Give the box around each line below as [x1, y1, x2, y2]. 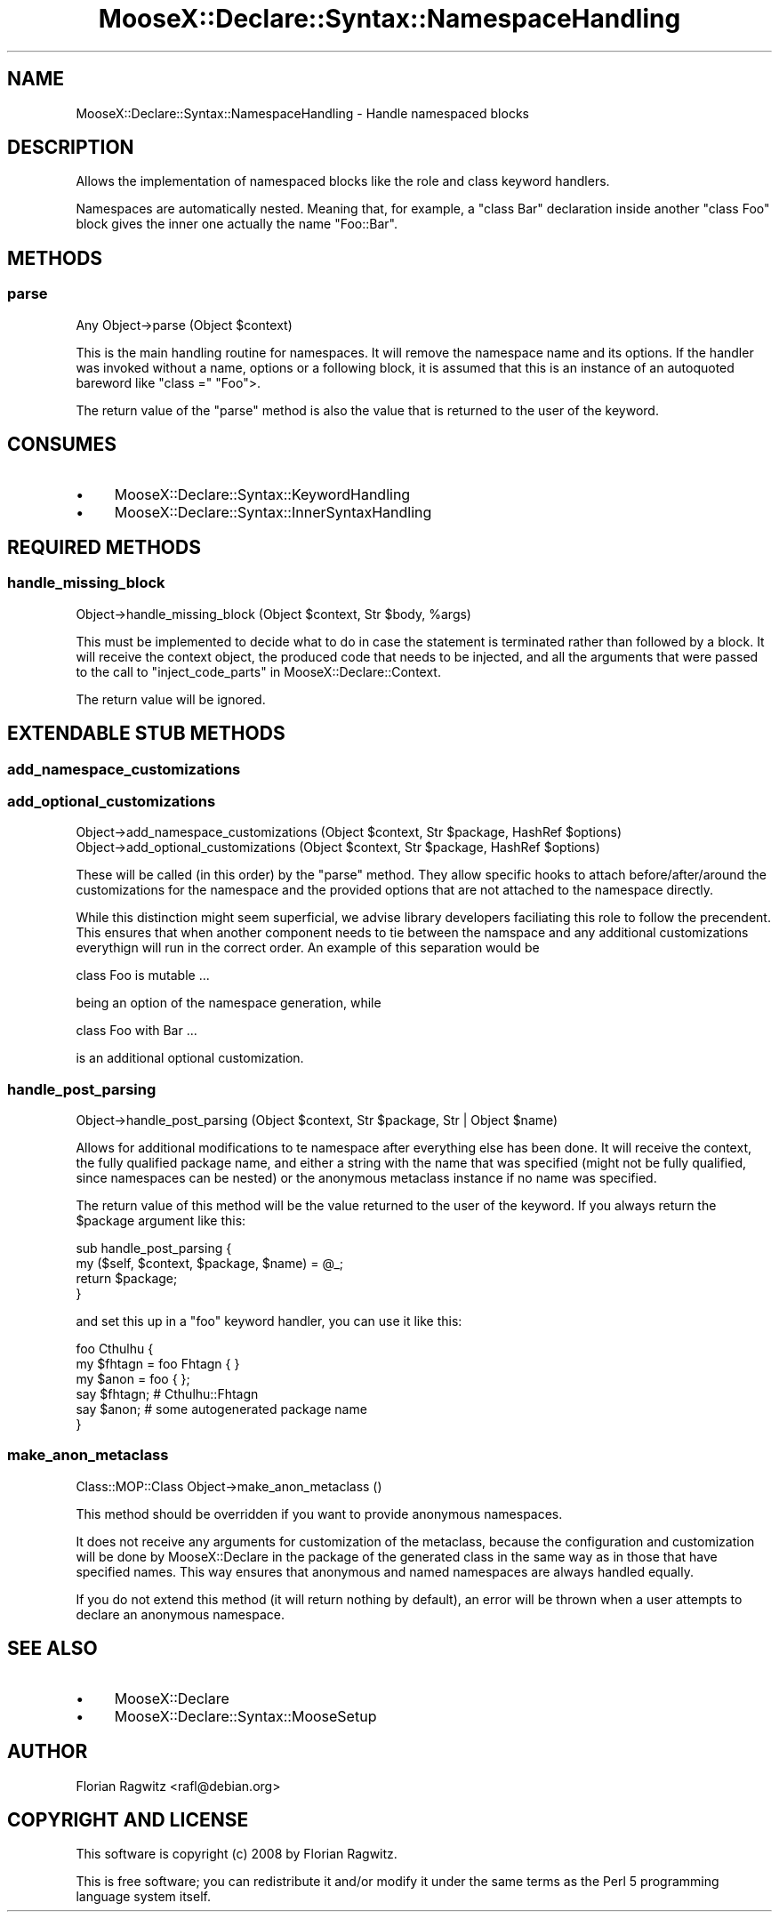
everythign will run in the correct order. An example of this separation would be [76, 940, 540, 956]
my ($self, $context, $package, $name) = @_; [76, 1256, 344, 1272]
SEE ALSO [7, 1637, 98, 1660]
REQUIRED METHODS [7, 535, 201, 558]
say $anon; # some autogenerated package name [76, 1401, 367, 1417]
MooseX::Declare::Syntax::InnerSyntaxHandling [114, 502, 432, 521]
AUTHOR [7, 1740, 88, 1763]
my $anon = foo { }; [76, 1371, 190, 1387]
